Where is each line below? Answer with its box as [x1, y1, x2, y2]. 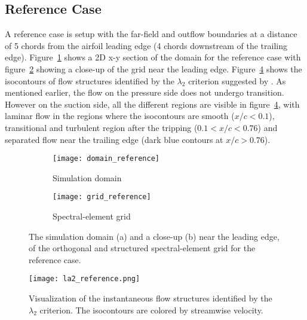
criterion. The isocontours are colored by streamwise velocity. [39, 303, 263, 316]
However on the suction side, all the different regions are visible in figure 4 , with [5, 97, 300, 110]
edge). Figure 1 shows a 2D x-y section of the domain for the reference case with [5, 51, 301, 63]
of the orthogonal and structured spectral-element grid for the [29, 242, 256, 254]
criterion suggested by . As [188, 74, 286, 87]
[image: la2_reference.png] [29, 275, 140, 284]
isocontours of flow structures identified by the [5, 74, 174, 87]
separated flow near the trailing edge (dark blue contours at [5, 133, 223, 145]
